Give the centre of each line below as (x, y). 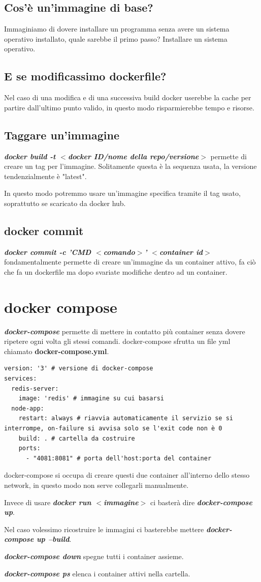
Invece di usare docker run (48, 502)
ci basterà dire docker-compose (201, 502)
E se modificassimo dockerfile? (85, 76)
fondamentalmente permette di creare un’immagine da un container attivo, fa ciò (130, 262)
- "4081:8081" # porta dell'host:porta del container (119, 458)
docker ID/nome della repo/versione (133, 156)
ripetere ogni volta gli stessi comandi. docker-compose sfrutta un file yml (117, 341)
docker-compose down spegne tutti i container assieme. (94, 556)
